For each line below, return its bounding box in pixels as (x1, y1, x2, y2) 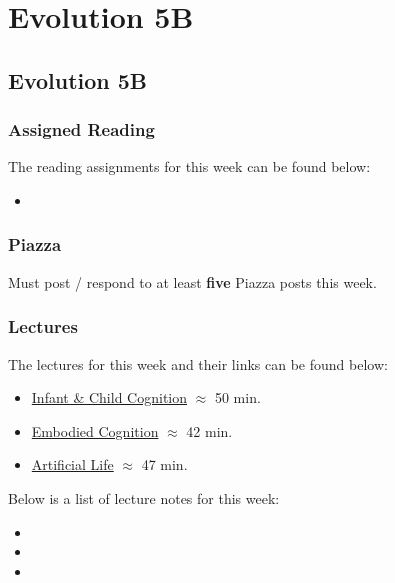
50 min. (214, 387, 261, 408)
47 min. (141, 454, 188, 475)
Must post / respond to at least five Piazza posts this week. (8, 271, 377, 292)
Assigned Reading (8, 117, 155, 142)
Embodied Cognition (31, 420, 159, 441)
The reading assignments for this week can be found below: (8, 156, 371, 177)
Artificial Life (31, 454, 114, 475)
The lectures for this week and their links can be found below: (8, 353, 388, 374)
